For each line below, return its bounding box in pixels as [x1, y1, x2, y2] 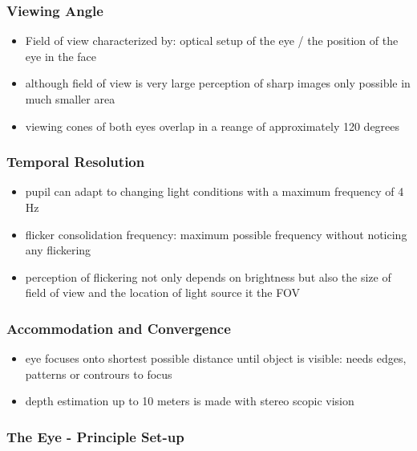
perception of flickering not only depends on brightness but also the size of [25, 268, 391, 285]
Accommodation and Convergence [6, 318, 231, 338]
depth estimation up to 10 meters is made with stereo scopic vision [25, 392, 354, 409]
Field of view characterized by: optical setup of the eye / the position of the [25, 32, 399, 49]
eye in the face [25, 47, 97, 64]
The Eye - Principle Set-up [6, 426, 184, 446]
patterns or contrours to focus [25, 365, 172, 382]
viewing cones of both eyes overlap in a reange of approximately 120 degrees [25, 117, 400, 134]
